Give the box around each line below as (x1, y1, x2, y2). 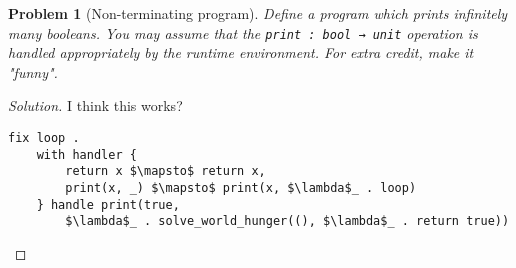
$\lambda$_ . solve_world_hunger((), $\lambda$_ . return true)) (65, 214, 510, 229)
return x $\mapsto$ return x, (65, 164, 266, 179)
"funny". (8, 61, 58, 82)
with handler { (36, 147, 137, 162)
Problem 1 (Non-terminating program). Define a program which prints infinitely (8, 3, 508, 23)
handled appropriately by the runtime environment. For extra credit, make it (8, 42, 474, 63)
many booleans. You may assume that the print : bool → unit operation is (8, 22, 478, 43)
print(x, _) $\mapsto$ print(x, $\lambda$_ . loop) (65, 181, 417, 195)
